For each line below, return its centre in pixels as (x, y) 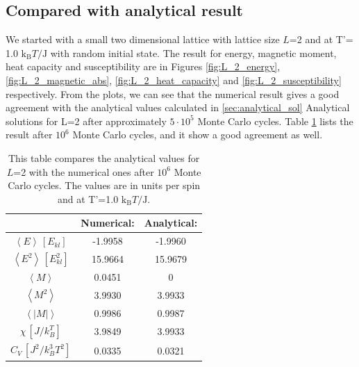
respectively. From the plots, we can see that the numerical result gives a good (173, 93)
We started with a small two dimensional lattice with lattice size (143, 39)
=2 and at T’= (321, 39)
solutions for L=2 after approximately (86, 121)
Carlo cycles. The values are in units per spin (104, 185)
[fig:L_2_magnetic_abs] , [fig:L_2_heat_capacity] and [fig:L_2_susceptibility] (174, 80)
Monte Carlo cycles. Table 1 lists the (275, 121)
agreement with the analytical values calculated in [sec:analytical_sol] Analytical (178, 107)
